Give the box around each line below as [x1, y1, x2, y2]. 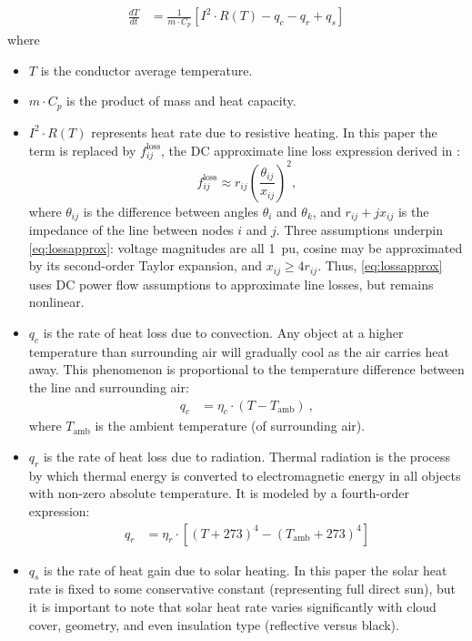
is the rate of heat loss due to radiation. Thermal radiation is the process [43, 447, 451, 466]
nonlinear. [28, 292, 85, 311]
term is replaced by [28, 140, 136, 159]
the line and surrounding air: [28, 378, 189, 396]
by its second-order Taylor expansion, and [28, 256, 263, 275]
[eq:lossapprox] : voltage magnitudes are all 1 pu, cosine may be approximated [28, 238, 463, 257]
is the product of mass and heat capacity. [66, 91, 296, 110]
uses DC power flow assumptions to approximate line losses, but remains [28, 274, 434, 293]
